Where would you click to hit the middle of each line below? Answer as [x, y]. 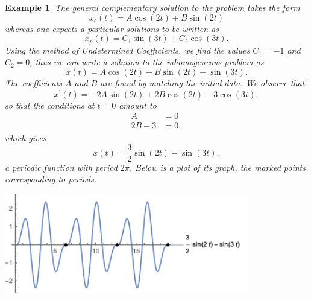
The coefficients [34, 82]
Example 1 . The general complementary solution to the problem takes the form [152, 7]
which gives [26, 138]
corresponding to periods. [51, 179]
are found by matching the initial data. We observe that [203, 82]
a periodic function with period [61, 167]
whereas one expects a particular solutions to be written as [112, 28]
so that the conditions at [50, 105]
